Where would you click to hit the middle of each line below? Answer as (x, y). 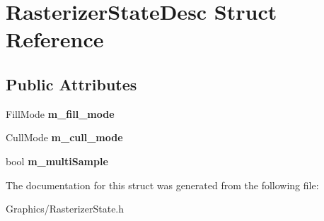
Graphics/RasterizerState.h (65, 209)
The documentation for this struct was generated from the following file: (162, 185)
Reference (55, 39)
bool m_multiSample (57, 161)
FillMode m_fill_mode (60, 113)
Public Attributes (71, 84)
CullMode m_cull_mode (64, 137)
